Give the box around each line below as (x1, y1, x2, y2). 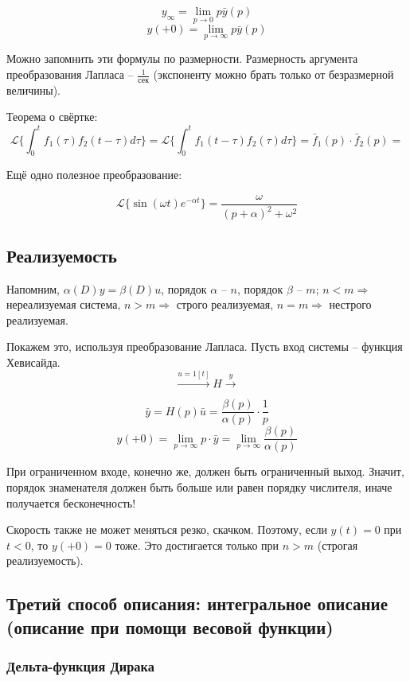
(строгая (317, 536, 358, 553)
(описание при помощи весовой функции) (6, 614, 334, 639)
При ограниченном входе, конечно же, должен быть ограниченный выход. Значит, (6, 463, 404, 480)
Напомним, (6, 280, 60, 297)
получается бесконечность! (6, 494, 136, 511)
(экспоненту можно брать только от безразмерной (153, 66, 394, 83)
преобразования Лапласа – (6, 66, 134, 83)
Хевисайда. (6, 353, 61, 370)
